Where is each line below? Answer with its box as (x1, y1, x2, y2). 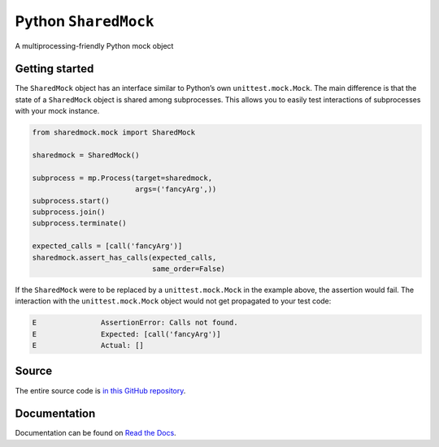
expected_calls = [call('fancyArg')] (32, 242, 183, 251)
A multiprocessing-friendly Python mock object (15, 41, 174, 50)
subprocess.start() (32, 196, 110, 205)
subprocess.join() (32, 207, 106, 217)
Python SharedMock (15, 12, 154, 30)
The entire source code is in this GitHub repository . (15, 385, 186, 395)
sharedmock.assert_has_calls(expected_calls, (32, 252, 217, 262)
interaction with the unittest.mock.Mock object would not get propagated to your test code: (15, 296, 332, 306)
